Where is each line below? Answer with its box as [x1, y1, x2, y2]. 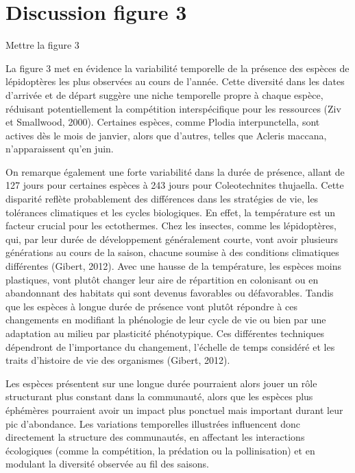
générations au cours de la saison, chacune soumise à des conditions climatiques [5, 245, 339, 259]
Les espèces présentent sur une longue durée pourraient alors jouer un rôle [5, 376, 317, 390]
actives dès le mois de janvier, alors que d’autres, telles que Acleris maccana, [5, 128, 327, 142]
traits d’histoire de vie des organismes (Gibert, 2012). [5, 353, 230, 367]
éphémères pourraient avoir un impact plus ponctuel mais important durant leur [5, 402, 343, 417]
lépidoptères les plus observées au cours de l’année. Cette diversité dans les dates [5, 74, 345, 89]
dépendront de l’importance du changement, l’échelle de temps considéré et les [5, 339, 335, 354]
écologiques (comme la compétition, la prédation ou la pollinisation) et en [5, 443, 315, 457]
